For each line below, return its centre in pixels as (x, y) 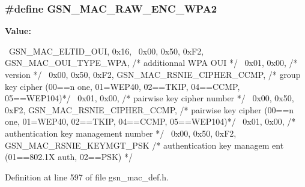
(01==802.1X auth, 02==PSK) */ (69, 157)
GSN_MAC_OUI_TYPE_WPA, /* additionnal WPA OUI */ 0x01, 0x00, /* (151, 63)
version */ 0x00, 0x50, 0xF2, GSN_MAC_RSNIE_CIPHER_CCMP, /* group (153, 74)
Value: (18, 31)
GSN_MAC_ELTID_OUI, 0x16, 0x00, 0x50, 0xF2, (106, 51)
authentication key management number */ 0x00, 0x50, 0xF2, (121, 133)
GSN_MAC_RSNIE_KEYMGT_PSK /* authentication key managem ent (144, 145)
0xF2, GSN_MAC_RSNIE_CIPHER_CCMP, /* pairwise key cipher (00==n (149, 109)
